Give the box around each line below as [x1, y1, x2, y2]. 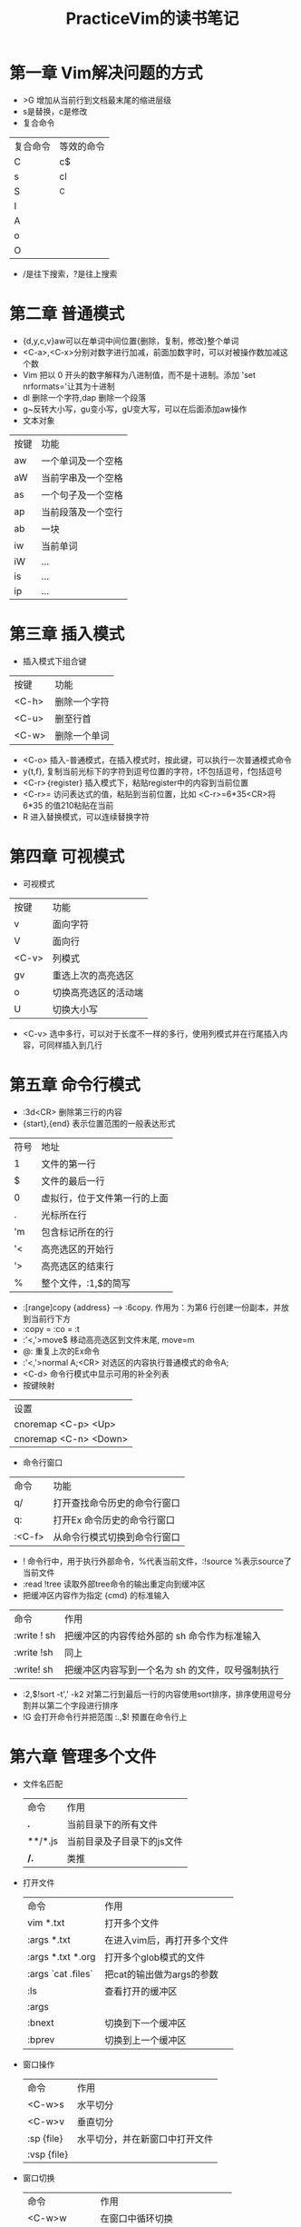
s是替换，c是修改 [22, 105, 88, 116]
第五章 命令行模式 [9, 1074, 141, 1095]
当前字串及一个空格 [41, 472, 124, 484]
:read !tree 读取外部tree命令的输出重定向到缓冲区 [22, 1578, 206, 1589]
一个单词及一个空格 [41, 454, 124, 467]
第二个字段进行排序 [46, 1700, 119, 1711]
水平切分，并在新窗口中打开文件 [76, 2133, 214, 2145]
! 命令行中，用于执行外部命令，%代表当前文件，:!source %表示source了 [22, 1556, 292, 1566]
